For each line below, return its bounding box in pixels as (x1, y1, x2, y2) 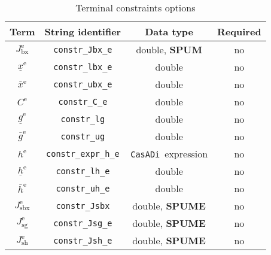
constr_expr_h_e (46, 148, 120, 159)
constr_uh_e (56, 183, 110, 193)
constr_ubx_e (53, 79, 112, 89)
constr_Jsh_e (53, 235, 112, 245)
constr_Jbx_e (53, 44, 112, 54)
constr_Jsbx (56, 201, 110, 211)
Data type (145, 25, 194, 38)
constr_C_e (58, 96, 108, 107)
